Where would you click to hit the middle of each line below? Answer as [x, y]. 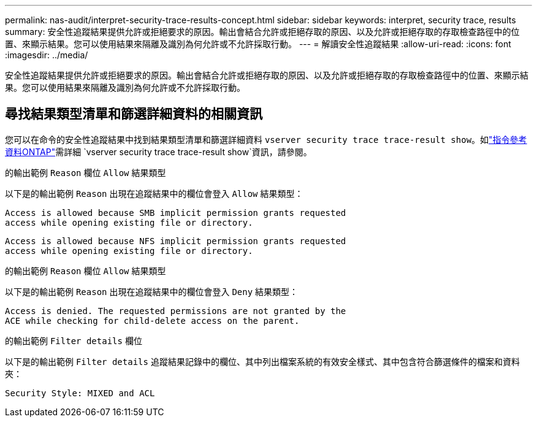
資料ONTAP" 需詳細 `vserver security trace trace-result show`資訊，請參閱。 [158, 152]
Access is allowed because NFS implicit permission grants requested [176, 241]
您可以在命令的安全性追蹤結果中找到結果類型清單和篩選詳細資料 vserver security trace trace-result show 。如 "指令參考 [266, 139]
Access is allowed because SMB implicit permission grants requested [176, 213]
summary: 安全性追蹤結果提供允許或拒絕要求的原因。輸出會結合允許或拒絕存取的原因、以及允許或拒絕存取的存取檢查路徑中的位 [262, 32]
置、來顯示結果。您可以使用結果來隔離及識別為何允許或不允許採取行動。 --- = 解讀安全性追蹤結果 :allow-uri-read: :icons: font [258, 44]
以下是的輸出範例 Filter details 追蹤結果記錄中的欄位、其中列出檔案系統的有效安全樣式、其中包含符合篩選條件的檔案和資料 [262, 361]
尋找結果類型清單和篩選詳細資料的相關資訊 [134, 114]
